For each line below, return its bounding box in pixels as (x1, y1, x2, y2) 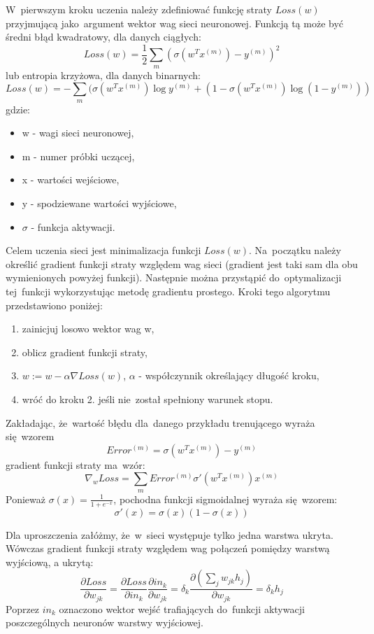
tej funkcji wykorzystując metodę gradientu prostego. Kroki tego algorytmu (6, 283, 331, 298)
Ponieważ (6, 491, 45, 506)
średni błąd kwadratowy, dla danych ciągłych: (6, 29, 201, 44)
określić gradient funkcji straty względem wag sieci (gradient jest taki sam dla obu (6, 256, 358, 271)
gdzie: (6, 101, 30, 116)
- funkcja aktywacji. (31, 219, 115, 234)
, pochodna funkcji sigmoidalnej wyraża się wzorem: (113, 491, 338, 506)
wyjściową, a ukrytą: (6, 554, 94, 569)
